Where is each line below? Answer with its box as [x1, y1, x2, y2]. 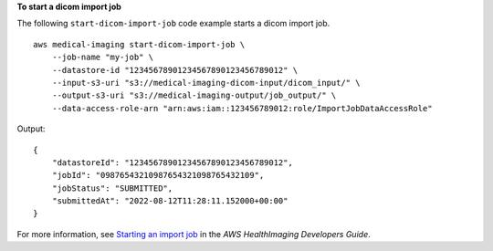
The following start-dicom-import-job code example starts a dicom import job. [16, 18, 330, 29]
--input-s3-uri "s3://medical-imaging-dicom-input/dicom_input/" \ [51, 78, 361, 88]
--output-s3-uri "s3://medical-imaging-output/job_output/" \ [51, 90, 337, 100]
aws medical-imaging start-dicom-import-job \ [33, 39, 246, 49]
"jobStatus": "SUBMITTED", [51, 183, 173, 193]
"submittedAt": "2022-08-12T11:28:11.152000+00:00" [51, 196, 288, 206]
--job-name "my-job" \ [51, 52, 154, 63]
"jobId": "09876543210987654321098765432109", [51, 170, 265, 181]
